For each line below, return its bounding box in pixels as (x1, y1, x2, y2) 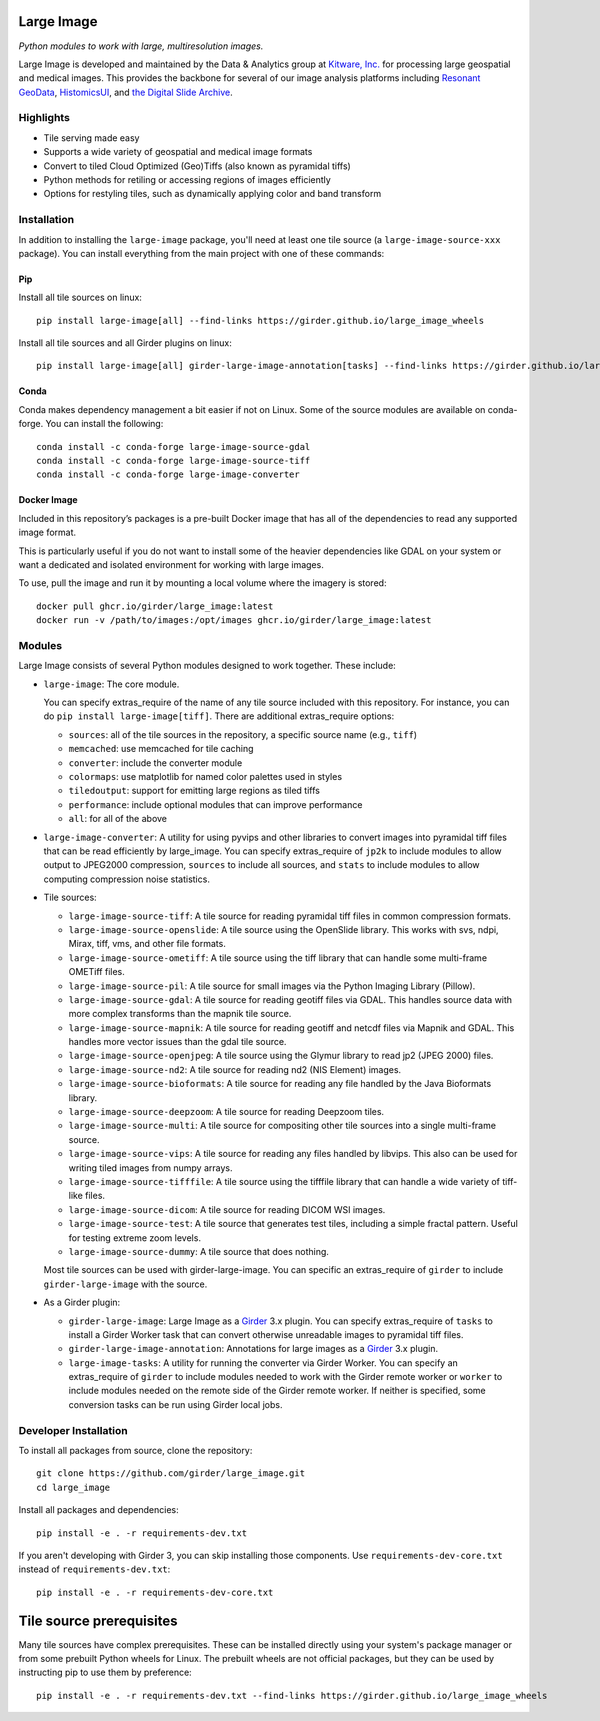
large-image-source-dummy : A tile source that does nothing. (68, 1245, 330, 1257)
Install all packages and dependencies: (18, 1504, 179, 1516)
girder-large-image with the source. (43, 1278, 208, 1290)
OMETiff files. (68, 966, 125, 978)
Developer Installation (18, 1423, 129, 1437)
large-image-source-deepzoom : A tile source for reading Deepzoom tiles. (68, 1106, 385, 1118)
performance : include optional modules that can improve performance (68, 798, 363, 810)
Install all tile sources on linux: (18, 291, 142, 304)
